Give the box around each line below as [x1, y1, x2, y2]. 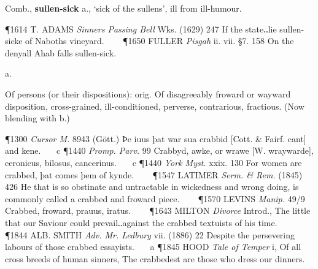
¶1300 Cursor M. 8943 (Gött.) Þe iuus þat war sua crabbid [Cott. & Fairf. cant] [5, 132, 306, 145]
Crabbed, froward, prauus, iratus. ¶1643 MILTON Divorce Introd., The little [5, 204, 311, 217]
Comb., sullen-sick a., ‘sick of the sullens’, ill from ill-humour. [5, 2, 242, 14]
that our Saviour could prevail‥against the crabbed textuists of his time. [5, 216, 277, 229]
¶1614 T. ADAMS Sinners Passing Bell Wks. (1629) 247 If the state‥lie [5, 22, 277, 35]
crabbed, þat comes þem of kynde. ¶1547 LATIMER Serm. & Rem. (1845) [5, 168, 303, 181]
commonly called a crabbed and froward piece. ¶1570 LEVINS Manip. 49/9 [5, 192, 305, 205]
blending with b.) [5, 112, 70, 124]
